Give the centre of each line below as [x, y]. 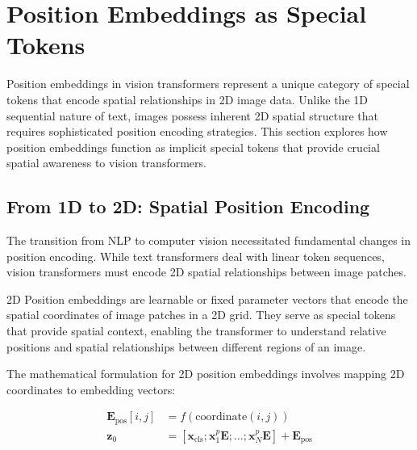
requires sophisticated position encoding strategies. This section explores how [197, 131]
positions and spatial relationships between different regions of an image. [186, 346]
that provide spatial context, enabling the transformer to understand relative [196, 331]
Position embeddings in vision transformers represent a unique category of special [208, 84]
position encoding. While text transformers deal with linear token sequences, [196, 256]
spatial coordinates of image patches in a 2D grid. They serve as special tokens [201, 315]
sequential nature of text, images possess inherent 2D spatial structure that [193, 115]
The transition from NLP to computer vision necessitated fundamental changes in [209, 240]
